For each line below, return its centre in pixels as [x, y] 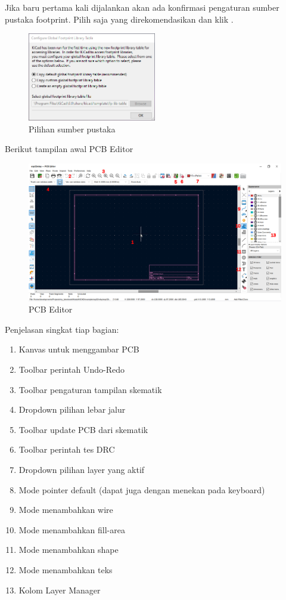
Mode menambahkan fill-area [72, 529]
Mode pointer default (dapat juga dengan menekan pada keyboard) [142, 489]
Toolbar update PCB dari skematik [83, 429]
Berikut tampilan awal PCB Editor [69, 149]
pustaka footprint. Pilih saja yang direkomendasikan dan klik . [119, 19]
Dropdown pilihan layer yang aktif [82, 470]
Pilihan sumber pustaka [72, 129]
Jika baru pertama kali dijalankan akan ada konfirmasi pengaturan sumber [142, 7]
